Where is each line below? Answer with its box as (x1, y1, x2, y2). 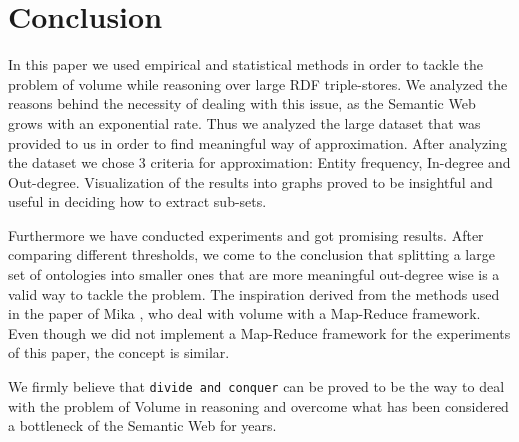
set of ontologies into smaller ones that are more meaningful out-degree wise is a (8, 264, 500, 285)
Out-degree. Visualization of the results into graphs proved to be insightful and (8, 171, 493, 192)
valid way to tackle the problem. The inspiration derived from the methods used (8, 283, 500, 304)
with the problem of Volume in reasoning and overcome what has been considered (8, 395, 509, 416)
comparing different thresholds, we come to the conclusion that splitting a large (8, 244, 495, 265)
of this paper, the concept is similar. (8, 342, 230, 363)
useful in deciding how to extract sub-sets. (8, 191, 267, 212)
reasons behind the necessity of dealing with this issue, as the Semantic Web (8, 93, 476, 114)
